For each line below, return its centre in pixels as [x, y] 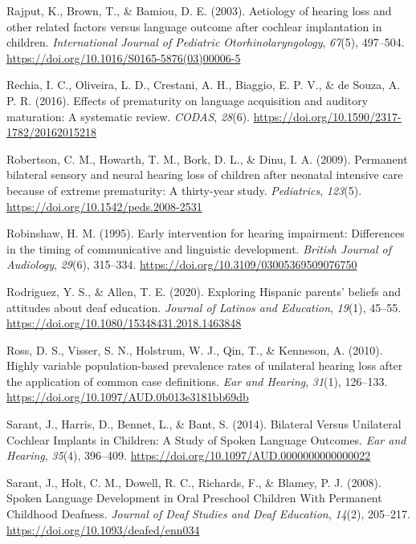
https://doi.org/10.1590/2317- [327, 116]
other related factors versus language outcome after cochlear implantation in [194, 26]
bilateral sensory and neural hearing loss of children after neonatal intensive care [205, 175]
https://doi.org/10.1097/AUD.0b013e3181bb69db [128, 397]
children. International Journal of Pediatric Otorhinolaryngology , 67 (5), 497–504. [206, 42]
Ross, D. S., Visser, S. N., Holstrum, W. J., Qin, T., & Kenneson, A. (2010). [195, 349]
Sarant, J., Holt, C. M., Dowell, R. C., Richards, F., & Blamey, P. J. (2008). [194, 482]
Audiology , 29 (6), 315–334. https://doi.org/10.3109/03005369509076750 [182, 264]
